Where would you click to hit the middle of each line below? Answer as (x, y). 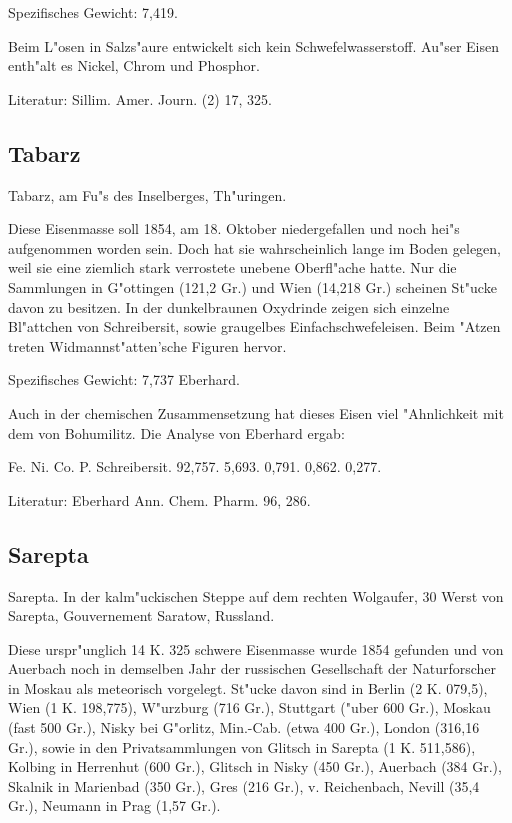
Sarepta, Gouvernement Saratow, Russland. (141, 615)
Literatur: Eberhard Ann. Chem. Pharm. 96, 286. (159, 499)
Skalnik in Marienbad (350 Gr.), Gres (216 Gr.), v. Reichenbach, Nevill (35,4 (244, 785)
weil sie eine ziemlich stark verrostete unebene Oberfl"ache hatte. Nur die (232, 267)
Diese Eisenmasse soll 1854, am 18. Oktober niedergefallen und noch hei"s (234, 228)
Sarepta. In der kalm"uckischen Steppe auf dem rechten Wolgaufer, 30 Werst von (256, 595)
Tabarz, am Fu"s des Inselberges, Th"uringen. (147, 194)
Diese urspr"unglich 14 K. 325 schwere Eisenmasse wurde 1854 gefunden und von (256, 648)
